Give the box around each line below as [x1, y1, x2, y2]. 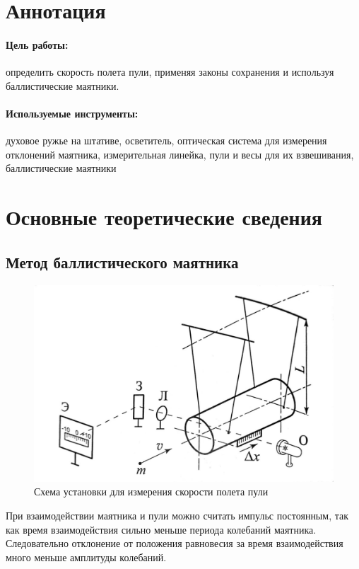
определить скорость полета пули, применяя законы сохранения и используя [6, 64, 334, 79]
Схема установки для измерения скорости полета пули [34, 484, 269, 499]
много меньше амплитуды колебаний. [6, 549, 167, 564]
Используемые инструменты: [6, 105, 139, 120]
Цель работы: [6, 37, 69, 52]
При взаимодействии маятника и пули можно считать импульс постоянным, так [6, 507, 348, 522]
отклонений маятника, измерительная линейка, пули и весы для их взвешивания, [6, 146, 354, 161]
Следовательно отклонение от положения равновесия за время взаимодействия [6, 536, 343, 551]
